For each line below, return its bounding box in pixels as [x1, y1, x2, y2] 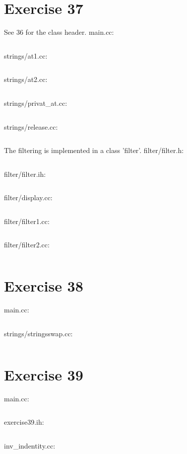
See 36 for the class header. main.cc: [4, 27, 114, 37]
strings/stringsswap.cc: [4, 328, 73, 338]
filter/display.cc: [4, 192, 53, 203]
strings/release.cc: [4, 121, 58, 132]
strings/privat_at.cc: [4, 97, 67, 108]
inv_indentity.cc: [4, 440, 56, 451]
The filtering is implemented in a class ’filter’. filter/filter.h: [4, 145, 184, 155]
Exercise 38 [4, 276, 83, 296]
